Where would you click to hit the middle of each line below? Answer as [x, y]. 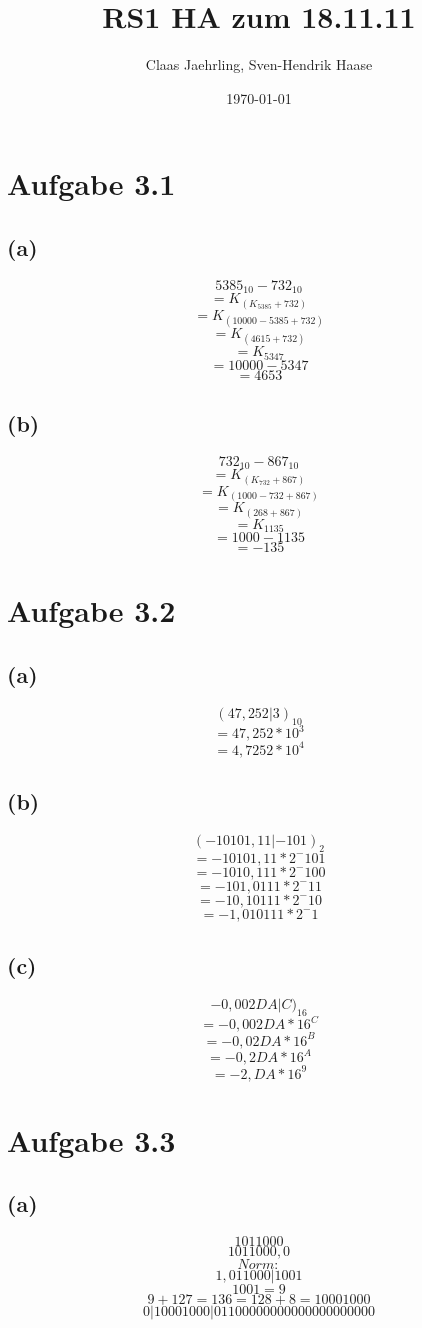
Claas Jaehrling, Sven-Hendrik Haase [259, 64]
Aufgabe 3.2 [91, 610]
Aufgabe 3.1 [91, 183]
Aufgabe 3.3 [91, 1139]
